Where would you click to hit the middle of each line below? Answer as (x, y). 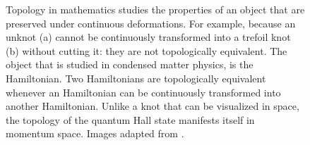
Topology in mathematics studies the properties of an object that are (155, 9)
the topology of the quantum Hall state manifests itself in (130, 119)
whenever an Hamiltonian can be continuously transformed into (143, 92)
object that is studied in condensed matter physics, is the (130, 64)
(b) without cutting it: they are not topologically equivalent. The (147, 50)
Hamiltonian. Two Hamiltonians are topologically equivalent (136, 78)
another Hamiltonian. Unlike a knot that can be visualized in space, (153, 106)
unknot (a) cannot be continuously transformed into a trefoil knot (148, 37)
